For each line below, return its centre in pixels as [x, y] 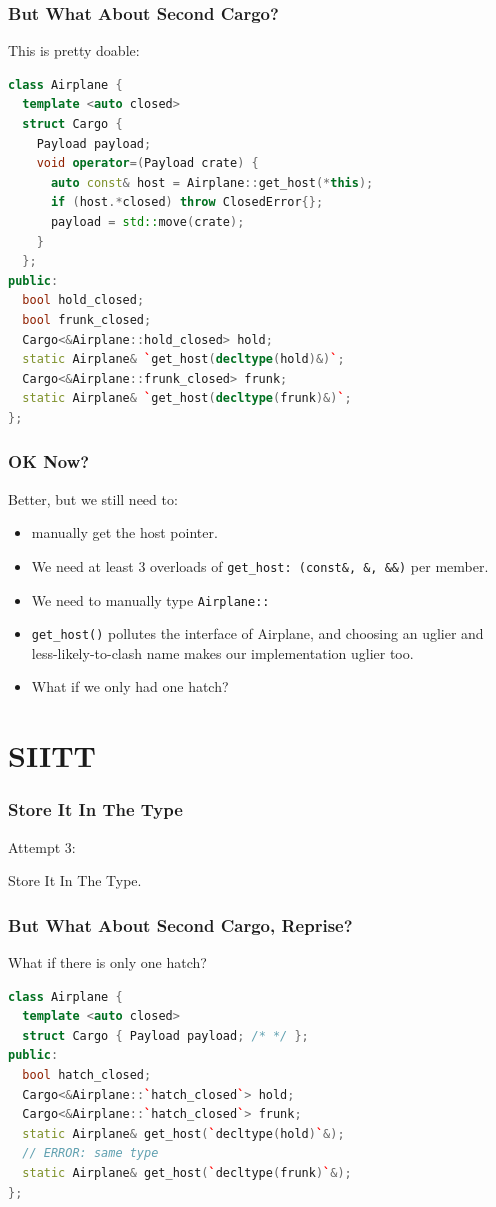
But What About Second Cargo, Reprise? [180, 924]
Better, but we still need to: [93, 498]
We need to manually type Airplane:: [150, 599]
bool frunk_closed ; [87, 319]
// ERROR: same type [90, 1153]
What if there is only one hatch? [107, 962]
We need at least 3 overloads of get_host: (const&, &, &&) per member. [260, 565]
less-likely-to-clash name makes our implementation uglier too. [222, 652]
